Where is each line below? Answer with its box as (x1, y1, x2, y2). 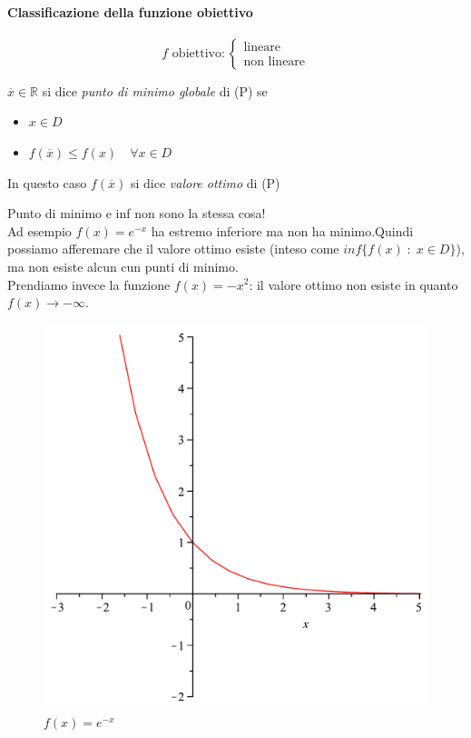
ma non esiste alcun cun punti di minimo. (7, 256, 239, 275)
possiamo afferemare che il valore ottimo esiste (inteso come (7, 239, 339, 258)
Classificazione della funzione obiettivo (7, 2, 253, 21)
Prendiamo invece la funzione (7, 274, 171, 294)
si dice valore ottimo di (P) (130, 173, 280, 192)
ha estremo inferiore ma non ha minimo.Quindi (151, 221, 414, 240)
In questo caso (7, 173, 87, 192)
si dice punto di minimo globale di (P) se (42, 81, 268, 100)
